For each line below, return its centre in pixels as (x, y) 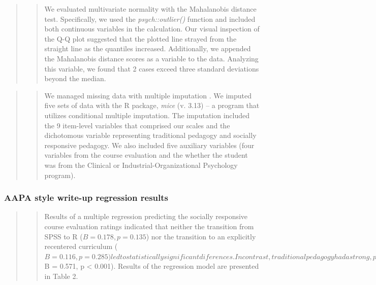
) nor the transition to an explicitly (201, 236)
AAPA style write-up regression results (86, 198)
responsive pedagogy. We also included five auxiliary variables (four (149, 145)
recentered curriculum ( (81, 246)
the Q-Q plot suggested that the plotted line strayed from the (140, 38)
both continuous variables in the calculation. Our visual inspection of (152, 29)
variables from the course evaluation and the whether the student (146, 155)
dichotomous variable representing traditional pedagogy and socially (150, 135)
